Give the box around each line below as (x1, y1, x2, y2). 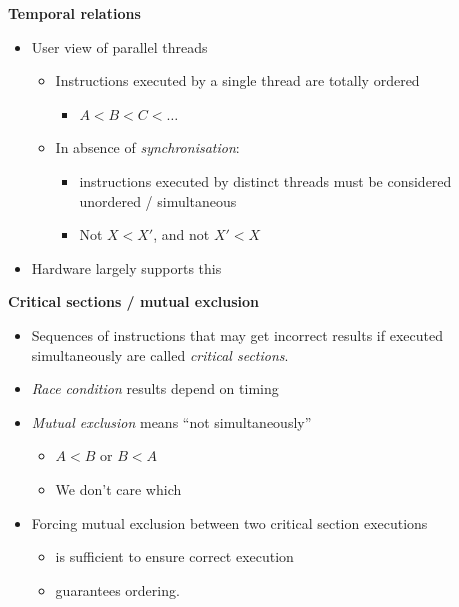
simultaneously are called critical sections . (31, 344, 289, 365)
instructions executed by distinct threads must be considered (79, 170, 452, 191)
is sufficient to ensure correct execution (55, 546, 294, 567)
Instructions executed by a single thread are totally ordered (55, 70, 420, 91)
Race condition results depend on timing (31, 378, 279, 399)
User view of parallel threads (31, 36, 208, 57)
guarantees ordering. (55, 579, 180, 600)
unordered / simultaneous (79, 190, 237, 211)
